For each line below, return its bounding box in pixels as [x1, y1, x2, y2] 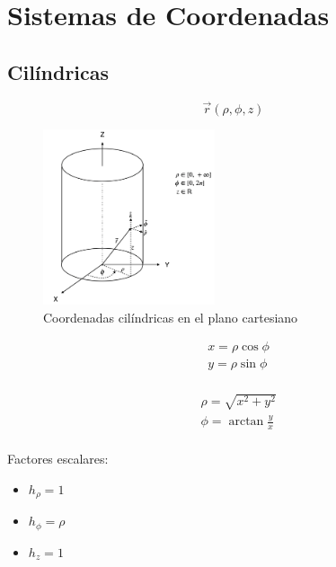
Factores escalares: [7, 449, 109, 468]
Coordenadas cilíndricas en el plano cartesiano [43, 307, 298, 326]
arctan [228, 415, 264, 429]
